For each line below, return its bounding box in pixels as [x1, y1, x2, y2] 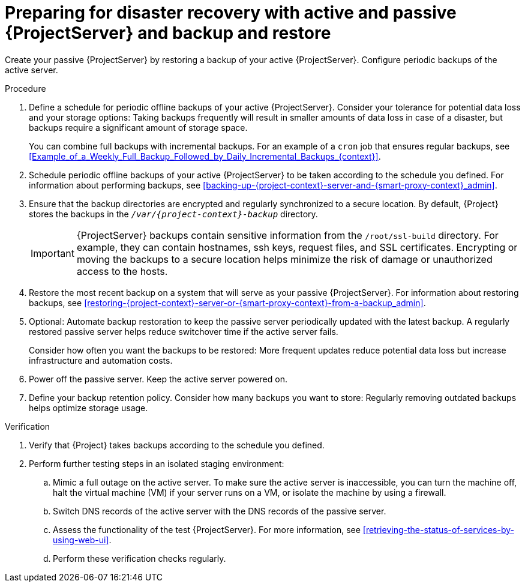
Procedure [5, 83, 46, 94]
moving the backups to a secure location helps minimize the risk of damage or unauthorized [76, 253, 493, 265]
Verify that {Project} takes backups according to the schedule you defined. [29, 439, 325, 450]
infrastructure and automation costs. [29, 355, 173, 366]
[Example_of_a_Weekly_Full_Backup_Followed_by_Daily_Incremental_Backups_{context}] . [29, 151, 381, 161]
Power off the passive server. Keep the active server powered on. [29, 373, 287, 384]
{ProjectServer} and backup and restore [5, 23, 331, 43]
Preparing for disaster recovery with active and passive [5, 2, 457, 23]
